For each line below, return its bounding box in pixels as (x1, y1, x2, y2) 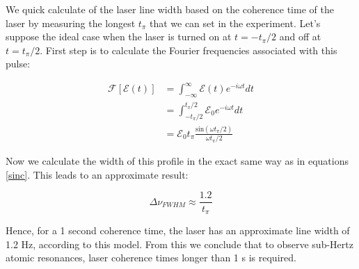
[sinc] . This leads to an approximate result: (6, 167, 189, 181)
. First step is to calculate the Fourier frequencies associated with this (40, 42, 337, 57)
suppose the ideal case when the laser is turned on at (6, 29, 232, 44)
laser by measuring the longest (6, 15, 136, 30)
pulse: (6, 56, 31, 71)
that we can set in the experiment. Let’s (149, 15, 321, 30)
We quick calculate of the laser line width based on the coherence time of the (6, 2, 334, 16)
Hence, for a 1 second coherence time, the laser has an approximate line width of (6, 222, 350, 237)
